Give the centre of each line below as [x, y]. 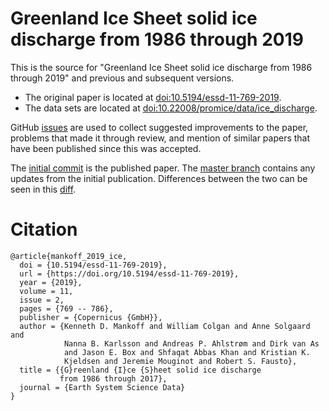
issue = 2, [42, 300]
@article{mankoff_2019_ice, [69, 256]
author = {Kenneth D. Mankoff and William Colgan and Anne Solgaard [165, 326]
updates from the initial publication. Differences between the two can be [159, 178]
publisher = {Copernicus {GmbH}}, [91, 317]
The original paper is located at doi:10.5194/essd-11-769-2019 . [153, 97]
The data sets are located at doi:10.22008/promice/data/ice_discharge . [171, 108]
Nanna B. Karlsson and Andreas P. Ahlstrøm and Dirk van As [191, 343]
